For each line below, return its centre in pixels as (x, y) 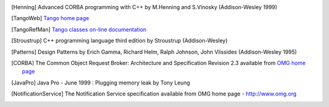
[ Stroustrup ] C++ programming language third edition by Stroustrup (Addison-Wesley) (119, 41)
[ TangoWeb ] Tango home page (50, 18)
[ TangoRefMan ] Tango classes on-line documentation (79, 29)
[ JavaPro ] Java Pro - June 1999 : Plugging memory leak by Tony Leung (101, 83)
